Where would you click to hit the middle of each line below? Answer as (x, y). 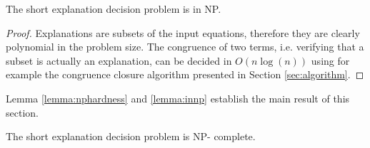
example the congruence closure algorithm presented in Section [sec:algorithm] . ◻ (185, 74)
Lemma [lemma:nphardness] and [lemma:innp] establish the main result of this (178, 98)
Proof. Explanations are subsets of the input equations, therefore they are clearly (183, 32)
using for (330, 60)
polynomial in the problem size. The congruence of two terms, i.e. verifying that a (185, 47)
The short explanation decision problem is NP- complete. (131, 136)
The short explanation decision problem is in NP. (114, 9)
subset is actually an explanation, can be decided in (119, 60)
